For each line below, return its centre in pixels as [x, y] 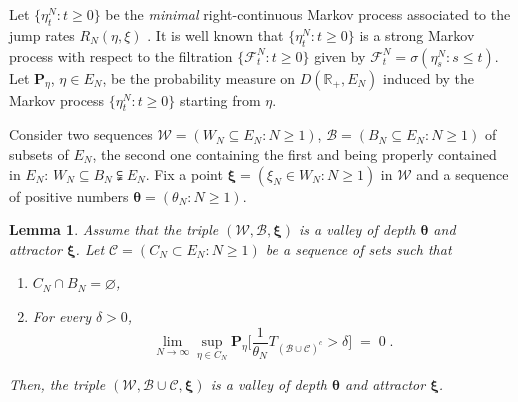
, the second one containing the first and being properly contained [294, 153]
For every [61, 315]
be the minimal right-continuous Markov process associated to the [308, 14]
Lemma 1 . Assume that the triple [114, 229]
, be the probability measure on [199, 77]
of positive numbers [69, 195]
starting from [220, 99]
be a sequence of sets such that [358, 248]
